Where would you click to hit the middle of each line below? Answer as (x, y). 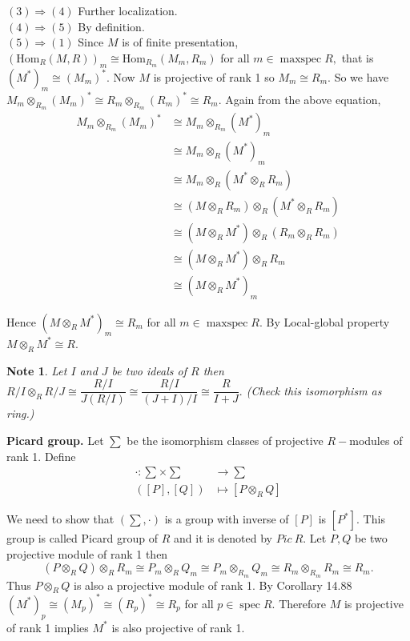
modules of (376, 441)
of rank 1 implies (48, 627)
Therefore (302, 603)
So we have (362, 76)
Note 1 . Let (37, 370)
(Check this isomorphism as (314, 390)
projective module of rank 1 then (87, 553)
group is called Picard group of (82, 538)
